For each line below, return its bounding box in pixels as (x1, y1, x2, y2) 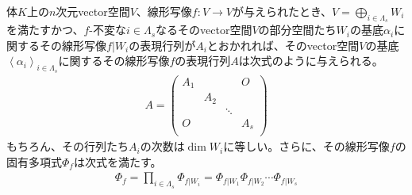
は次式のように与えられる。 (238, 52, 383, 69)
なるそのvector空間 (156, 21, 252, 38)
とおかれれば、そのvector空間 (206, 36, 360, 53)
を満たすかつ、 (6, 21, 84, 38)
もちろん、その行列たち (6, 138, 129, 155)
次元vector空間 (56, 3, 130, 19)
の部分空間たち (258, 21, 337, 38)
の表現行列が (129, 36, 196, 53)
